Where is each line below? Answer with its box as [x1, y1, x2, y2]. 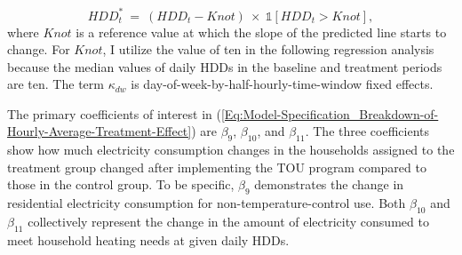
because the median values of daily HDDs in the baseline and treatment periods [7, 57, 442, 76]
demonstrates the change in [254, 175, 404, 194]
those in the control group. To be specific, [7, 175, 235, 194]
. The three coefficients [305, 122, 429, 140]
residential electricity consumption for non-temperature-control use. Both [7, 194, 406, 212]
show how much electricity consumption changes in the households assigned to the [7, 140, 455, 159]
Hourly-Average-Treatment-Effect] [7, 122, 192, 140]
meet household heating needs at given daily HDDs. [7, 230, 290, 249]
